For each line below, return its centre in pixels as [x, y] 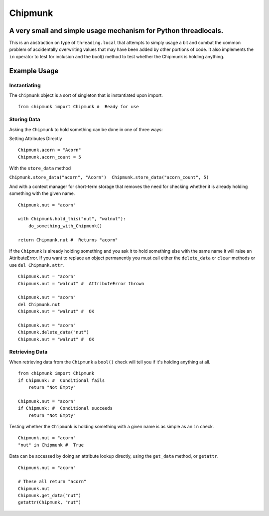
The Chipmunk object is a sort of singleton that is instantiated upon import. [86, 95]
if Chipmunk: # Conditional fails [62, 380]
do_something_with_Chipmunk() [65, 226]
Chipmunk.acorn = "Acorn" [50, 150]
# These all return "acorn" [52, 482]
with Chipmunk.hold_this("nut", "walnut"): [72, 219]
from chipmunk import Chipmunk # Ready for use [78, 107]
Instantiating [25, 85]
